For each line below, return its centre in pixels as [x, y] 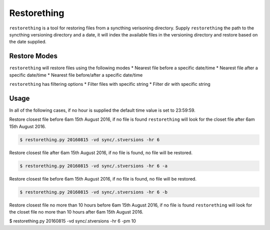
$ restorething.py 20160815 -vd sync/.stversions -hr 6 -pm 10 [72, 221]
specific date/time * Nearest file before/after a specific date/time [76, 75]
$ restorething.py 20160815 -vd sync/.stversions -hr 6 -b [93, 192]
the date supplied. [28, 42]
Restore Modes [33, 56]
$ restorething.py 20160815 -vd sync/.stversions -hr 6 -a [93, 166]
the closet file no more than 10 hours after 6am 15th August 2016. [76, 212]
